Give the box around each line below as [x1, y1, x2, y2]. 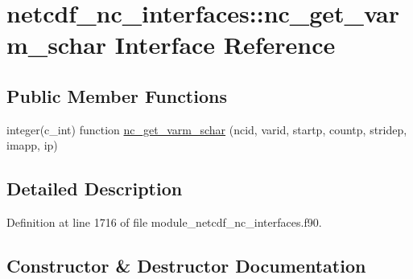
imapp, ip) [6, 137, 58, 154]
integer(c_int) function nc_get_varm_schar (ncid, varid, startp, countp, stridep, [6, 121, 407, 137]
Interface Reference [114, 28, 336, 61]
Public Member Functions [6, 83, 227, 108]
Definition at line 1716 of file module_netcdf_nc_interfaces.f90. [6, 214, 322, 231]
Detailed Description [6, 176, 183, 201]
